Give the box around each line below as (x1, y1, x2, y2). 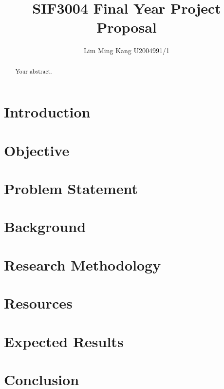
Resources (4, 293, 73, 313)
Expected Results (4, 331, 124, 351)
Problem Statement (4, 178, 138, 198)
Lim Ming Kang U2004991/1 (84, 45, 169, 56)
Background (4, 216, 86, 236)
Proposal (96, 17, 157, 37)
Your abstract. (15, 67, 52, 75)
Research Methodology (4, 254, 161, 274)
